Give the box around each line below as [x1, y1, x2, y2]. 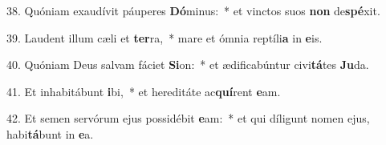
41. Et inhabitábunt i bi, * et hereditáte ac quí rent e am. [6, 83, 281, 99]
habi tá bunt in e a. [6, 125, 94, 142]
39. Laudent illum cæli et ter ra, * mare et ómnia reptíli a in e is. [6, 29, 323, 46]
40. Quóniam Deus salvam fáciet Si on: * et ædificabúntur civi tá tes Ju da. [6, 56, 369, 73]
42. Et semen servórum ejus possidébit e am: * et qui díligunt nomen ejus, [6, 110, 370, 127]
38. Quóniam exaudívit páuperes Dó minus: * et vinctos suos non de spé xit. [6, 2, 380, 18]
